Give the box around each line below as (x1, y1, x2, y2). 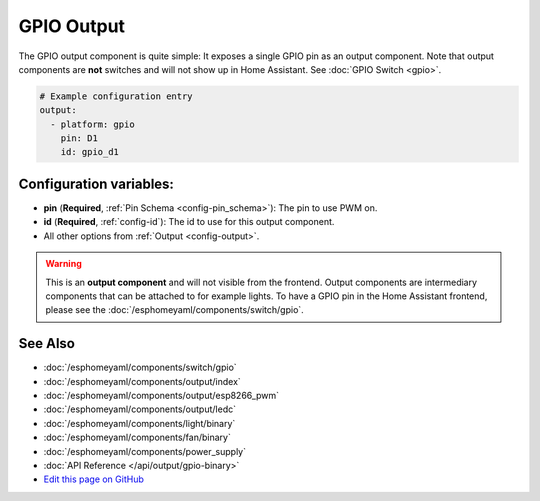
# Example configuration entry (39, 90, 194, 102)
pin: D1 (60, 133, 99, 144)
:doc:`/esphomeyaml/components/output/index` (43, 375, 242, 387)
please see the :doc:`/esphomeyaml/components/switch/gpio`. (45, 304, 304, 316)
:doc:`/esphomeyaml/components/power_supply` (43, 445, 247, 457)
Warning (45, 258, 82, 270)
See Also (18, 335, 75, 352)
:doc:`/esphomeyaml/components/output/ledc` (43, 403, 237, 415)
